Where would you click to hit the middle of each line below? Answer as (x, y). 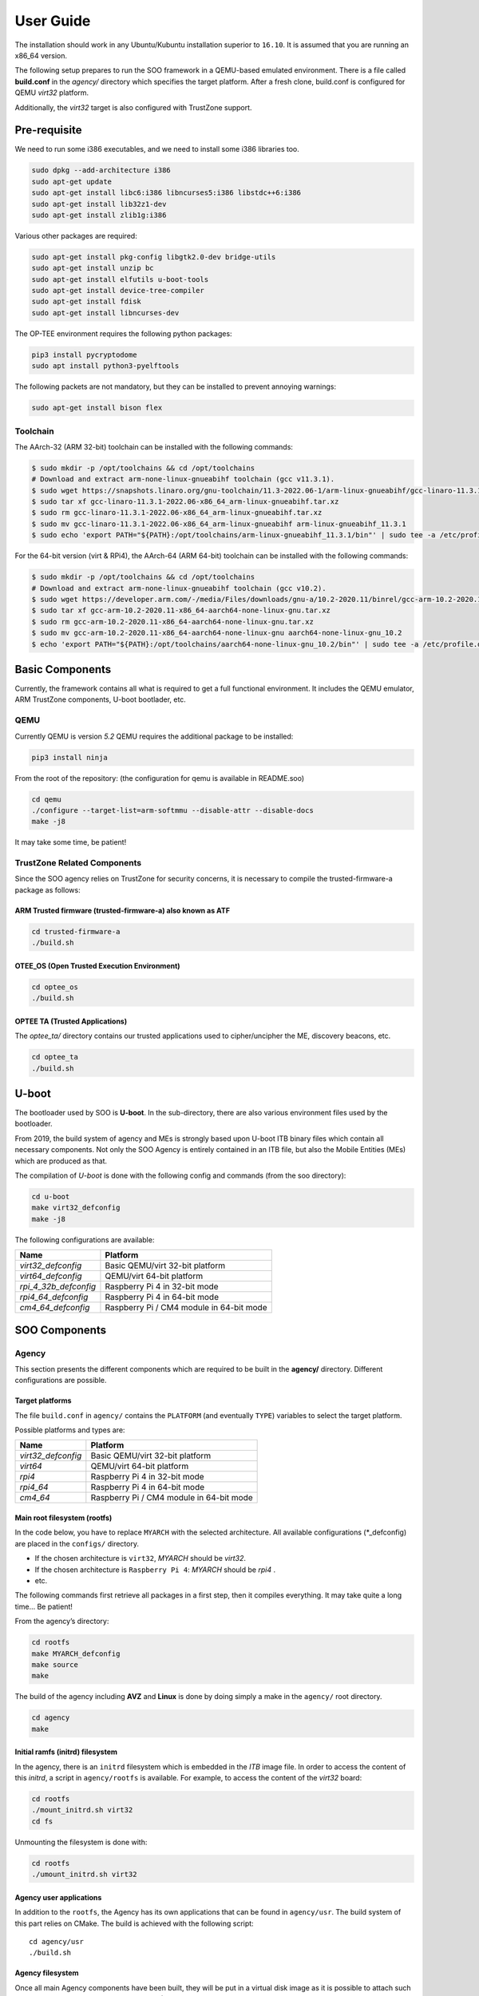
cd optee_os (55, 987)
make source (55, 1664)
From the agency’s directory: (62, 1622)
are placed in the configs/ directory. (77, 1543)
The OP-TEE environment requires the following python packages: (123, 333)
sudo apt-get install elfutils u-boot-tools (120, 279)
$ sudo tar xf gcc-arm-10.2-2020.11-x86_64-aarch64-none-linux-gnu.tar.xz (181, 610)
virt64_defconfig (51, 1276)
